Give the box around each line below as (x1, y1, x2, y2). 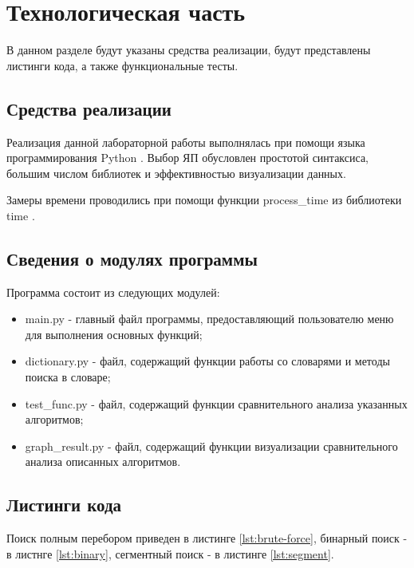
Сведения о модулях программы (6, 246, 258, 270)
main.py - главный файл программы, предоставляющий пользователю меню (25, 310, 394, 327)
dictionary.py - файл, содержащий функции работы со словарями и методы (25, 353, 390, 369)
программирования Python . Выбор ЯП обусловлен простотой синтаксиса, (6, 149, 369, 166)
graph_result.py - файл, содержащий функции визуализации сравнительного (25, 437, 398, 454)
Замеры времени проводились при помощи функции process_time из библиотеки (6, 191, 402, 208)
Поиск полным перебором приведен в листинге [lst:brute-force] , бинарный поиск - (6, 530, 408, 546)
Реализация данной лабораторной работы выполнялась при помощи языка (6, 133, 365, 150)
